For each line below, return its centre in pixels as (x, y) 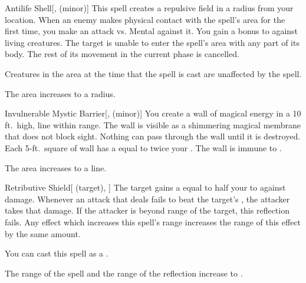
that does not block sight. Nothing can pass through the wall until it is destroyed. (153, 136)
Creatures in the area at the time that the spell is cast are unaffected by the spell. (153, 73)
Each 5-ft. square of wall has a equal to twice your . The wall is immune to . (143, 147)
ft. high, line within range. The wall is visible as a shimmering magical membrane (153, 124)
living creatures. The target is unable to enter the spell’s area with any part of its (152, 42)
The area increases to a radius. (60, 93)
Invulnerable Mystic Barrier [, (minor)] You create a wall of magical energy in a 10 (153, 113)
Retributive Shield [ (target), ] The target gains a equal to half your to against (145, 187)
